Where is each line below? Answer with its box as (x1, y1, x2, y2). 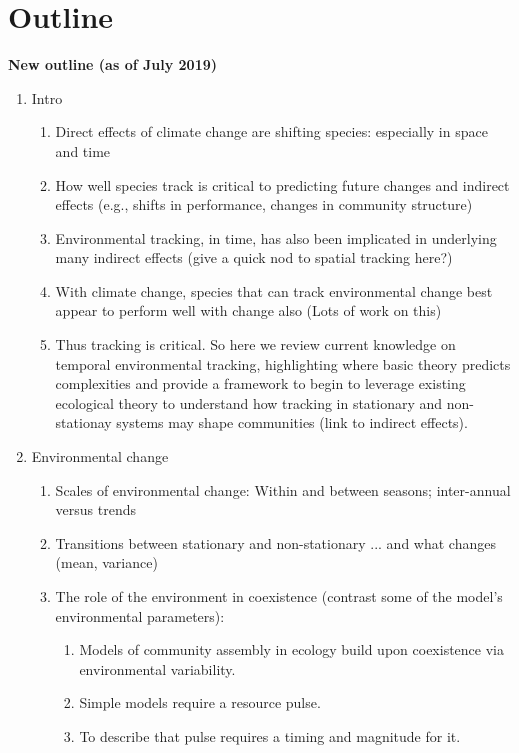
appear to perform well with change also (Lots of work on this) (55, 300, 442, 321)
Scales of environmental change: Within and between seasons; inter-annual (55, 479, 511, 500)
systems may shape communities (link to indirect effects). (116, 412, 468, 433)
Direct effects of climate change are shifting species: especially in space (55, 121, 488, 142)
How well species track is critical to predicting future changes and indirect (55, 174, 510, 195)
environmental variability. (79, 658, 236, 679)
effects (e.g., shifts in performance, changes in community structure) (55, 194, 473, 215)
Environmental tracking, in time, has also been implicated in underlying (55, 227, 497, 248)
